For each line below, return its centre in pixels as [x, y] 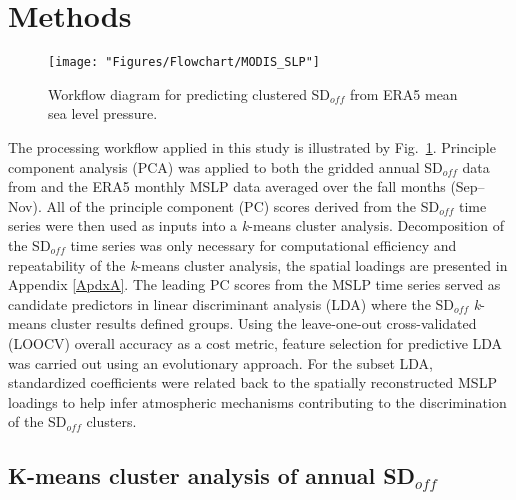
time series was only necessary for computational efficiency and [263, 244]
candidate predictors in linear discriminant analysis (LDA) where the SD [231, 303]
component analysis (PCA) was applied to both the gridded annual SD [225, 166]
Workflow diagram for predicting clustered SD [189, 93]
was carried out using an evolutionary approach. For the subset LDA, [220, 362]
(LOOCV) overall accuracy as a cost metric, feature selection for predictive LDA [255, 342]
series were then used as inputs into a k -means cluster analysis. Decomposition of [256, 225]
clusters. [111, 421]
